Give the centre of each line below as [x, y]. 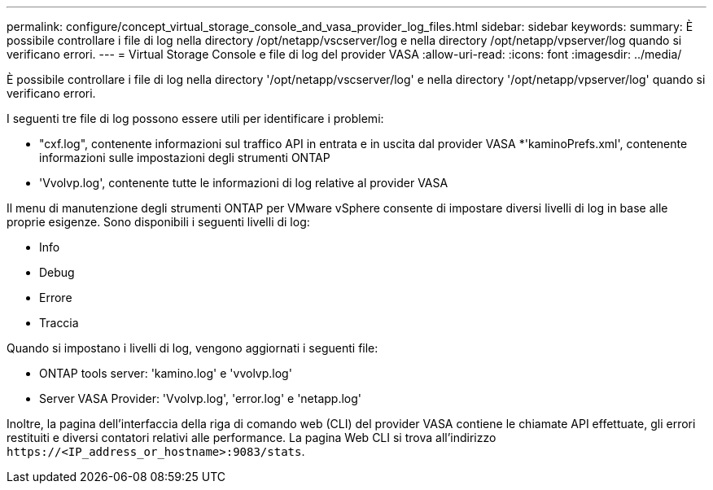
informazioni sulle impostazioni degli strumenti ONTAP [185, 157]
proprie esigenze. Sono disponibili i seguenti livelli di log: [158, 222]
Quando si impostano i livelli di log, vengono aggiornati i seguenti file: [192, 348]
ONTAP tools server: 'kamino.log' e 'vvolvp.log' [166, 373]
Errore [56, 297]
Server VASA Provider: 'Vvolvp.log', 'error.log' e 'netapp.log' [201, 398]
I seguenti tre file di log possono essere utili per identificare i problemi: [195, 118]
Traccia [59, 323]
